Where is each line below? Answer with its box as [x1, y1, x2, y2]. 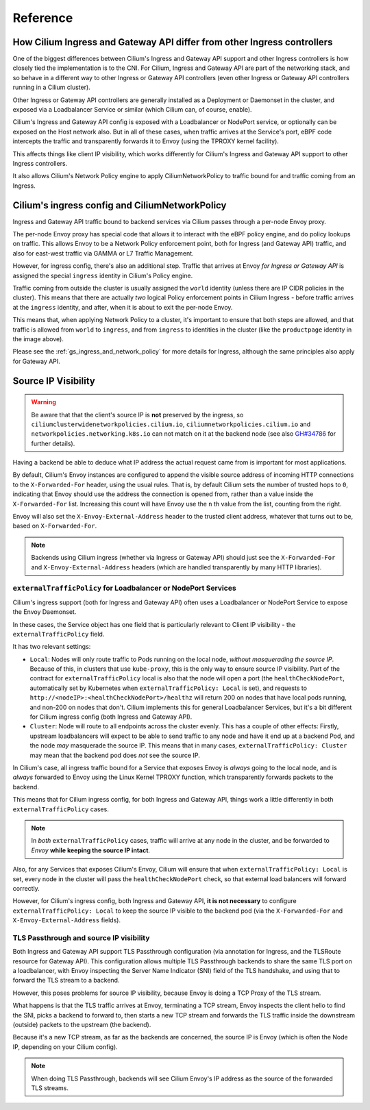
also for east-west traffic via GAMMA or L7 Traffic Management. [12, 249, 195, 257]
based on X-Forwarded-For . [12, 521, 97, 530]
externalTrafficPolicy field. [12, 630, 105, 638]
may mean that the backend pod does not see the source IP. [29, 751, 200, 759]
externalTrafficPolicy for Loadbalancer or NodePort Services [12, 583, 236, 593]
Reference [12, 10, 73, 25]
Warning [31, 398, 56, 406]
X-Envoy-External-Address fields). [12, 916, 121, 924]
